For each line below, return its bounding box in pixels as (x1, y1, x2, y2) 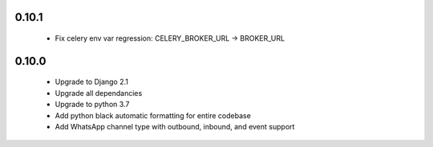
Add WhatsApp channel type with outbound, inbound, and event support (55, 121, 295, 131)
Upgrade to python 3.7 (55, 100, 130, 109)
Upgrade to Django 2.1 (55, 77, 128, 87)
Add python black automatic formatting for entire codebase (55, 110, 252, 120)
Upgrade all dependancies (55, 88, 143, 97)
